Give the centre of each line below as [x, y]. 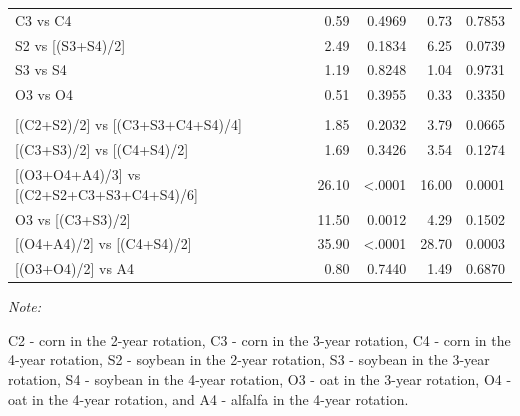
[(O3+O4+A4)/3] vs [78, 174]
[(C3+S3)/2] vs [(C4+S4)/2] [102, 149]
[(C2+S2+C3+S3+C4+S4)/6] [106, 193]
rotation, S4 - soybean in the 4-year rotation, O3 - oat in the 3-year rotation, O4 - [260, 379]
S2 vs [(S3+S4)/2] [70, 44]
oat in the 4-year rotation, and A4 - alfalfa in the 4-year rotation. [208, 398]
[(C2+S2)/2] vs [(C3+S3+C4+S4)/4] [128, 124]
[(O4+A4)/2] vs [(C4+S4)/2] [103, 243]
